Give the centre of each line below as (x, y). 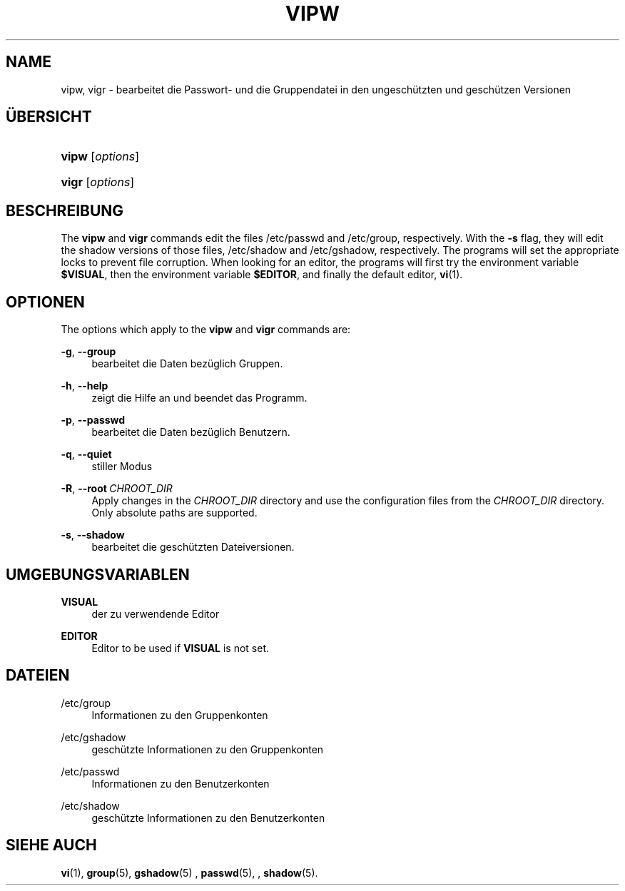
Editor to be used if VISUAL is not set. (181, 648)
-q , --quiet (86, 454)
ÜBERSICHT (49, 117)
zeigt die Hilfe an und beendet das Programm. (199, 398)
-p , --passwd (93, 420)
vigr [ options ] (98, 182)
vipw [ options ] (100, 157)
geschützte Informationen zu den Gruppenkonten (208, 749)
